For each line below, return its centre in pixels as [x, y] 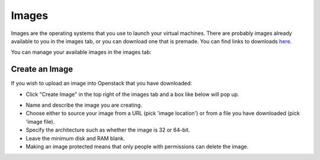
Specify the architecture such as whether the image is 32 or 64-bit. [108, 130]
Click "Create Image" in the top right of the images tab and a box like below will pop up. [132, 94]
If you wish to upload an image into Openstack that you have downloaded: [102, 84]
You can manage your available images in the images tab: [81, 52]
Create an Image [42, 69]
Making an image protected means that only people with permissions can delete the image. [137, 146]
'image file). [40, 121]
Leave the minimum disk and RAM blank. [76, 138]
